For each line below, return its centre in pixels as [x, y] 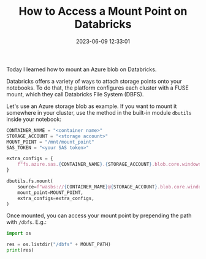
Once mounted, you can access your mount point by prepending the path [99, 215]
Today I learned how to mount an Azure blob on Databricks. [82, 69]
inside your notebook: [34, 119]
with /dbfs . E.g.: [27, 222]
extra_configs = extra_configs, [56, 198]
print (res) [20, 250]
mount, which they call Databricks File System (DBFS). [75, 94]
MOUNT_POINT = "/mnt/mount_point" [51, 142]
